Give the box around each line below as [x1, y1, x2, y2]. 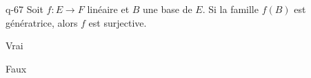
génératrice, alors [6, 15, 78, 29]
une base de [143, 2, 192, 16]
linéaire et [87, 2, 130, 16]
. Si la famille [202, 2, 259, 16]
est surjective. [88, 15, 147, 29]
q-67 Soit [6, 2, 43, 16]
